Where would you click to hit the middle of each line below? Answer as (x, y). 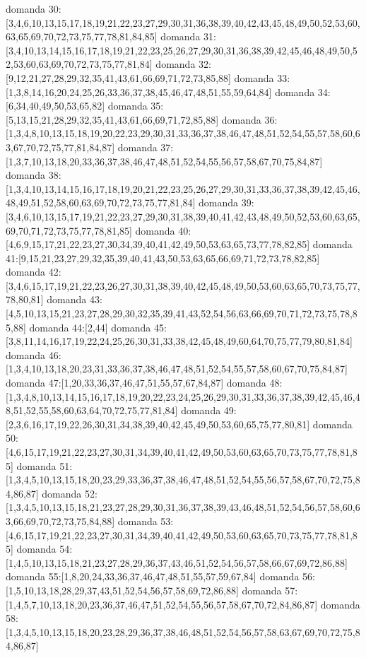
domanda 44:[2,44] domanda (90, 327)
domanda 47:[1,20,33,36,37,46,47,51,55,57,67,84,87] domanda (136, 383)
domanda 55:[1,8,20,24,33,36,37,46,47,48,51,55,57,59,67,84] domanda (153, 576)
